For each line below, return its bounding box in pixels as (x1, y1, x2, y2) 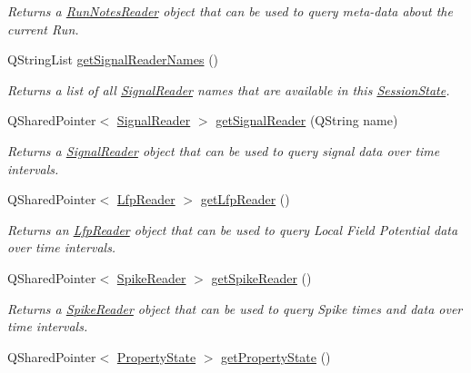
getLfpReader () (200, 190, 290, 209)
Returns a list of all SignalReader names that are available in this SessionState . (7, 80, 450, 99)
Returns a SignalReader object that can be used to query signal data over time (7, 141, 440, 160)
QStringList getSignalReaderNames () (7, 50, 219, 69)
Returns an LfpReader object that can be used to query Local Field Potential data (7, 220, 458, 239)
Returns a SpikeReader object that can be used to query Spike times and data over (7, 299, 463, 318)
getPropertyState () (221, 347, 331, 366)
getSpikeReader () (211, 268, 312, 287)
